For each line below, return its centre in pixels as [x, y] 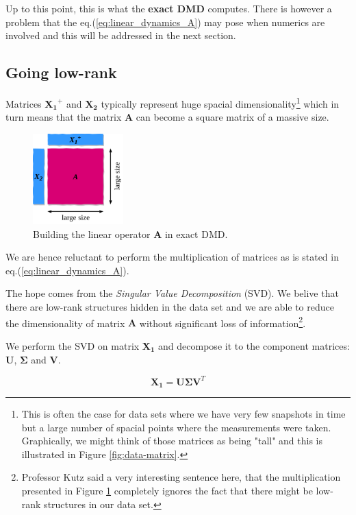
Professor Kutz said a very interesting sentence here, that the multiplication [181, 477]
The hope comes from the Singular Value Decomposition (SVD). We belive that [172, 293]
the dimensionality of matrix [65, 323]
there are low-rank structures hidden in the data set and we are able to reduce [170, 307]
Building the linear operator [92, 233]
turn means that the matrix [64, 117]
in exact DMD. [196, 233]
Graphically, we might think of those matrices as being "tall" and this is [172, 441]
